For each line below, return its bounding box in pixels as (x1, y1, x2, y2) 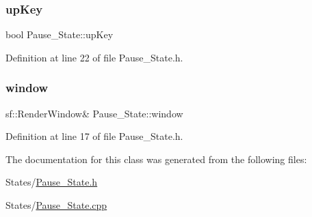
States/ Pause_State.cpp (5, 198, 107, 212)
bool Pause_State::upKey (5, 27, 114, 42)
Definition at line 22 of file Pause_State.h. (5, 50, 183, 64)
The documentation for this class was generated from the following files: (5, 151, 307, 166)
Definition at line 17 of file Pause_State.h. (5, 129, 183, 143)
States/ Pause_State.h (5, 175, 98, 189)
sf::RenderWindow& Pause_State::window (5, 106, 183, 120)
